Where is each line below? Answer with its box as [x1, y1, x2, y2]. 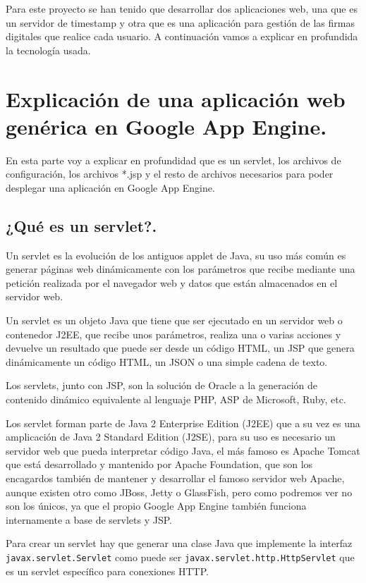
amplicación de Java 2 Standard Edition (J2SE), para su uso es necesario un [6, 429, 336, 444]
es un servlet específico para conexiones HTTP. [6, 563, 209, 578]
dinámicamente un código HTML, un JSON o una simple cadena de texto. [6, 354, 328, 369]
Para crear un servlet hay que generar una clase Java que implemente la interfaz [6, 536, 353, 551]
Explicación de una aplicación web [6, 84, 346, 113]
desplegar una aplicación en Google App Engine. [6, 180, 215, 195]
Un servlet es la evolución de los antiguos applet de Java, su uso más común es [6, 247, 346, 262]
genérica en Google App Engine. [6, 111, 327, 140]
